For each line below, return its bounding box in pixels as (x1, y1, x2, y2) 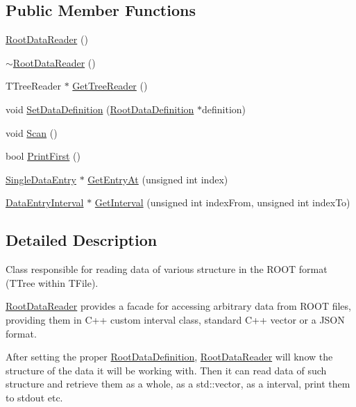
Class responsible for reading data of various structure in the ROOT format (6, 262, 328, 276)
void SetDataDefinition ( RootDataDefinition (6, 101, 194, 116)
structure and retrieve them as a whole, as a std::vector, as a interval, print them (6, 376, 350, 391)
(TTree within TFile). (6, 275, 99, 290)
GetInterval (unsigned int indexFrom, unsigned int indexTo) (94, 195, 350, 210)
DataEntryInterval (6, 195, 84, 210)
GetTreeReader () (72, 78, 148, 93)
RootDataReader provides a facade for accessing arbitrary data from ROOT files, (6, 299, 351, 313)
